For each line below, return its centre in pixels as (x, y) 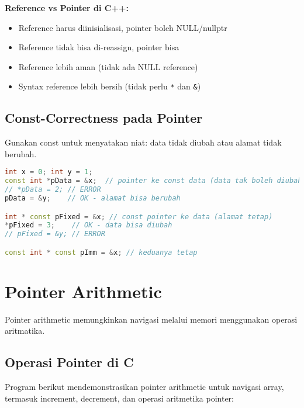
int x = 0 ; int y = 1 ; (49, 172)
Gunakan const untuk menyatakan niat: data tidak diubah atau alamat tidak (143, 142)
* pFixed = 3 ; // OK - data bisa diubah (89, 225)
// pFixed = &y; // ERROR (55, 234)
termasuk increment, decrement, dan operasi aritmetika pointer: (119, 398)
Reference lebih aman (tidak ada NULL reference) (108, 66)
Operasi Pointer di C (69, 362)
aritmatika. (25, 331)
